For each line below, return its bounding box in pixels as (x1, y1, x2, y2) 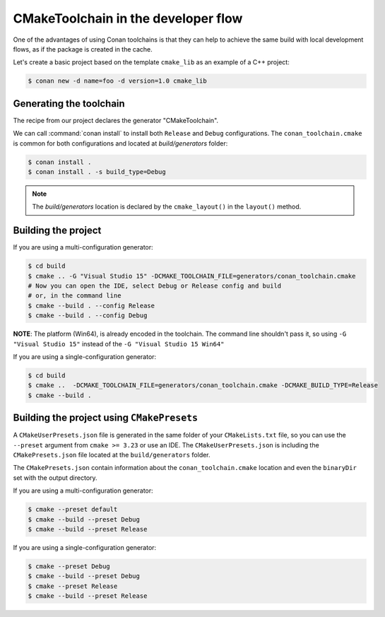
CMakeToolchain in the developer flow (13, 11, 243, 26)
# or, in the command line (28, 292, 122, 300)
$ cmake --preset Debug (28, 562, 111, 570)
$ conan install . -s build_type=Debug (28, 168, 166, 176)
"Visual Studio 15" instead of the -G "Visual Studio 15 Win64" (13, 339, 225, 348)
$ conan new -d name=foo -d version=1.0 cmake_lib (28, 77, 208, 85)
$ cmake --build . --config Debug (28, 312, 148, 319)
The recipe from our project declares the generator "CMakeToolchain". (13, 116, 219, 124)
